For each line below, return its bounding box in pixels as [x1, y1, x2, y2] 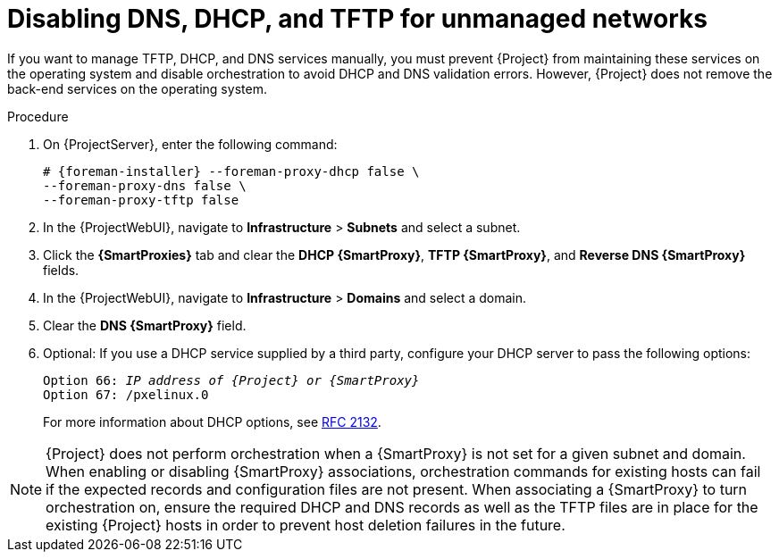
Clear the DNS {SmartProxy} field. [43, 317, 247, 333]
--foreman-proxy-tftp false [43, 192, 239, 207]
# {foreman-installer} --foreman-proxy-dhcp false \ [43, 163, 420, 179]
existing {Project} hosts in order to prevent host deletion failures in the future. [46, 515, 565, 534]
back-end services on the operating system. [7, 80, 267, 96]
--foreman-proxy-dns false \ [43, 178, 247, 193]
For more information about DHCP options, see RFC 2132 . [43, 413, 381, 430]
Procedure [7, 108, 69, 124]
